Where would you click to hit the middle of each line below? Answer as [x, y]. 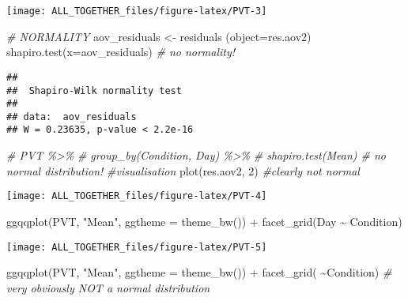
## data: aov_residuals [72, 117]
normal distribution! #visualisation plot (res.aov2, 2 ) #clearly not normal [183, 170]
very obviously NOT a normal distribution [108, 287]
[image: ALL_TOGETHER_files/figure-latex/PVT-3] [137, 11]
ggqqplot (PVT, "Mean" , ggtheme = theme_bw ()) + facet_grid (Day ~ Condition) [204, 221]
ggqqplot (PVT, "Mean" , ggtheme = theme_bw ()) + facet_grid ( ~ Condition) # [199, 272]
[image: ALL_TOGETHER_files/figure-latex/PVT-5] [137, 247]
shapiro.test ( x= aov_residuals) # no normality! [121, 52]
